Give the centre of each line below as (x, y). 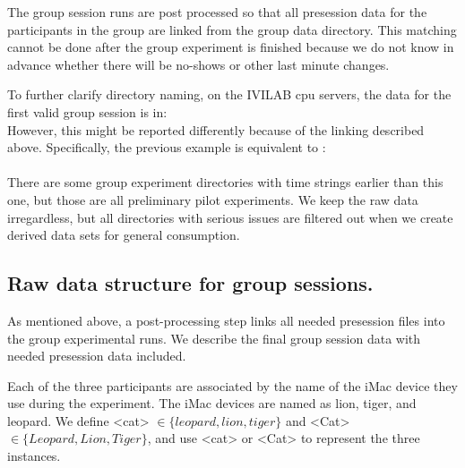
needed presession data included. (97, 356)
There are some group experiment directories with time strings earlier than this (225, 182)
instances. (34, 456)
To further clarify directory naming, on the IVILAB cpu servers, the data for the (229, 94)
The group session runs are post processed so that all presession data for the (217, 12)
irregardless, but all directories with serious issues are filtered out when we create (230, 217)
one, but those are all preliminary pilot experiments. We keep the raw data (213, 199)
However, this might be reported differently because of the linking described (216, 129)
